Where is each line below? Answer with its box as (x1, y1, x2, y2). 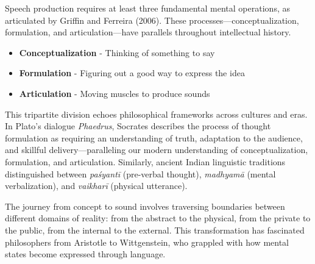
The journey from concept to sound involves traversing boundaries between (5, 199, 285, 212)
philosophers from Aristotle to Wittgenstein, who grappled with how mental (5, 235, 289, 248)
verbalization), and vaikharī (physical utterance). (5, 179, 188, 192)
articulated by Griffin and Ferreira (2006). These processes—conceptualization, (5, 13, 299, 26)
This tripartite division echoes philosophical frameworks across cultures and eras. (5, 107, 308, 120)
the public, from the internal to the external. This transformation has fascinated (5, 223, 305, 236)
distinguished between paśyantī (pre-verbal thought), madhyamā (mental (5, 167, 276, 180)
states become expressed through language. (5, 248, 166, 260)
